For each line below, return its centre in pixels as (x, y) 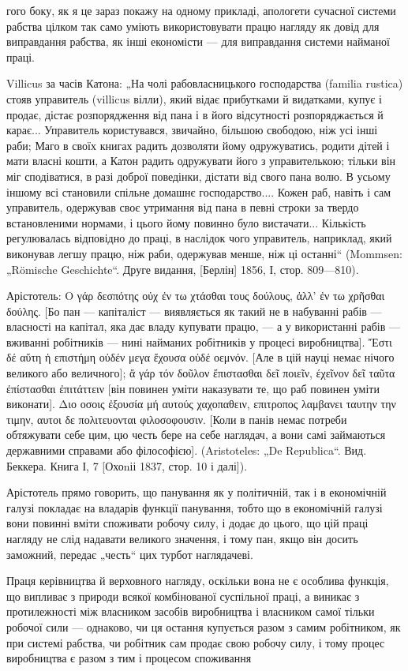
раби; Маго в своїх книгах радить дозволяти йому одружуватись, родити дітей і (198, 145)
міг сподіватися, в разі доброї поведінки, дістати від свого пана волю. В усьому (198, 176)
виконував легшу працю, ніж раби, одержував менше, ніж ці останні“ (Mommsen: (204, 253)
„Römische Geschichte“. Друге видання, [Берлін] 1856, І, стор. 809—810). (183, 269)
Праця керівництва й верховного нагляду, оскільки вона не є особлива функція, (198, 581)
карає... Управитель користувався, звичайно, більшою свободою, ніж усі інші (192, 130)
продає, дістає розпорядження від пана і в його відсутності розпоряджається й (195, 114)
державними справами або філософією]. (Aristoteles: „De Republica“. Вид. (187, 450)
